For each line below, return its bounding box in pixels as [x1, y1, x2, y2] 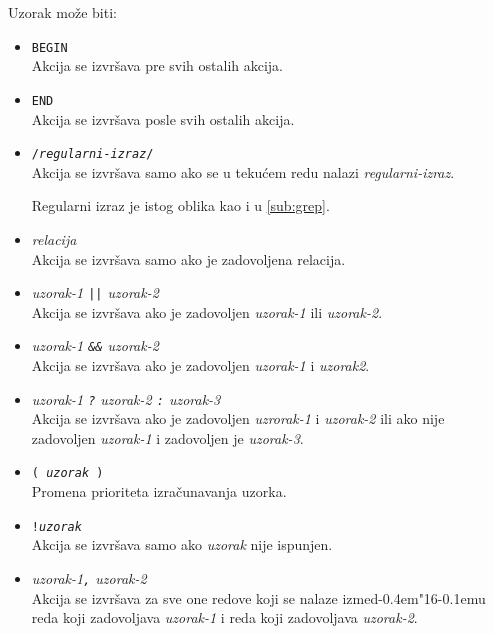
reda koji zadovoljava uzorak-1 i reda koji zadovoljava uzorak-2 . [31, 607, 418, 628]
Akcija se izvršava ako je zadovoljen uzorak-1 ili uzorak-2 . [31, 301, 383, 322]
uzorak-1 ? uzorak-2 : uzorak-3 [31, 388, 221, 409]
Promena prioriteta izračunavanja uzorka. [31, 481, 287, 502]
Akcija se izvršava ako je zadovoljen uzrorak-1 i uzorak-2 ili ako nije [31, 408, 445, 429]
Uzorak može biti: [8, 2, 117, 22]
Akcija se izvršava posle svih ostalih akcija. [31, 108, 295, 129]
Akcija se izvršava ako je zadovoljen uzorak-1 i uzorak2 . [31, 355, 370, 376]
